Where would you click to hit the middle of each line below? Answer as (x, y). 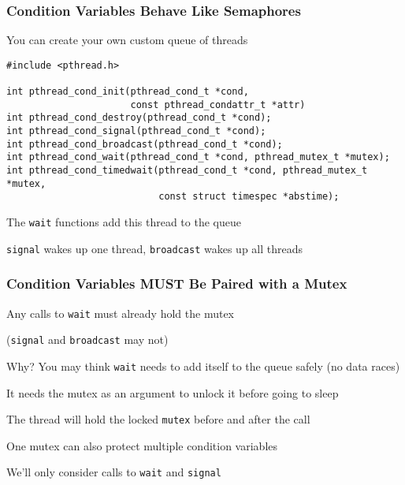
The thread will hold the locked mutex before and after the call (158, 419)
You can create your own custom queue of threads (127, 40)
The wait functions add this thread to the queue (124, 222)
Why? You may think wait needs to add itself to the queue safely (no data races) (203, 366)
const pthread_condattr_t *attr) (218, 104)
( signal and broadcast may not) (87, 339)
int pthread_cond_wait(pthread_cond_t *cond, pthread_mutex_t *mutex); (198, 157)
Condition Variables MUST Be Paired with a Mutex (177, 284)
